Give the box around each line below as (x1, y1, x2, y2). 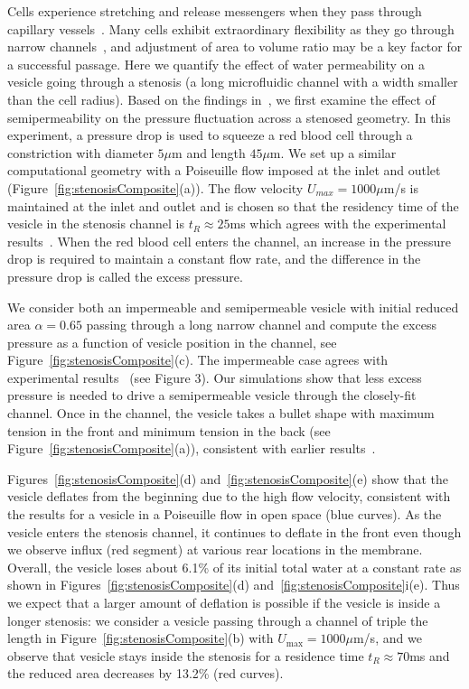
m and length (172, 143, 246, 162)
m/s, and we (352, 628, 422, 647)
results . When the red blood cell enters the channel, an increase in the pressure (7, 231, 452, 250)
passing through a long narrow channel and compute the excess (86, 315, 436, 334)
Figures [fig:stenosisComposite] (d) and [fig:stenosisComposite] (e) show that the (7, 469, 448, 488)
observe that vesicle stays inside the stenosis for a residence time (7, 646, 364, 665)
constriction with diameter (7, 143, 154, 162)
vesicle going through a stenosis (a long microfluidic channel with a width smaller (7, 72, 458, 91)
